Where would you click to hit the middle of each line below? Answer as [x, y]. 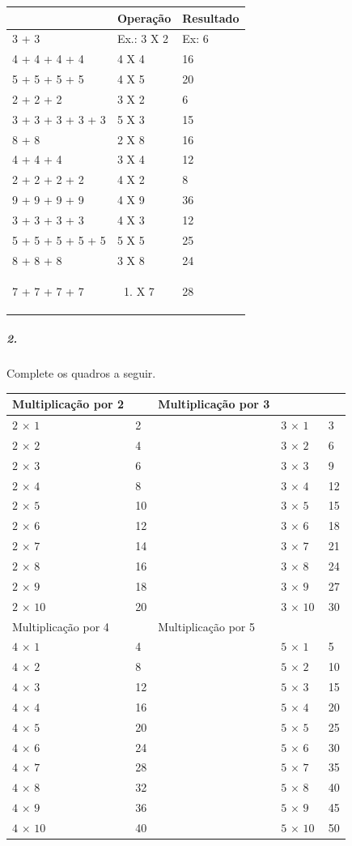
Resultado [211, 17]
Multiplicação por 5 [207, 626]
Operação [144, 17]
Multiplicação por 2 [68, 404]
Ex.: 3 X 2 [143, 38]
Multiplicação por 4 [61, 626]
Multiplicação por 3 [214, 404]
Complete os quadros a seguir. [81, 373]
